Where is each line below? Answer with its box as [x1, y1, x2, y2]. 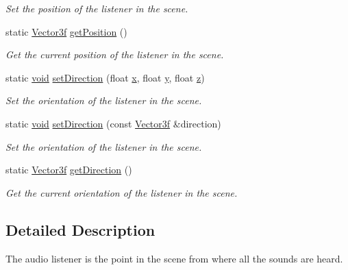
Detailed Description [5, 219, 156, 240]
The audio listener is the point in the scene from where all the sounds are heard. [5, 251, 343, 265]
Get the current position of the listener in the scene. [5, 47, 224, 62]
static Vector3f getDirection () [5, 162, 132, 177]
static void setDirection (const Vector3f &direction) [5, 116, 221, 130]
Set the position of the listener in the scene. [5, 1, 188, 15]
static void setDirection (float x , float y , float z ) [5, 70, 205, 84]
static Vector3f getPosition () [5, 24, 127, 38]
